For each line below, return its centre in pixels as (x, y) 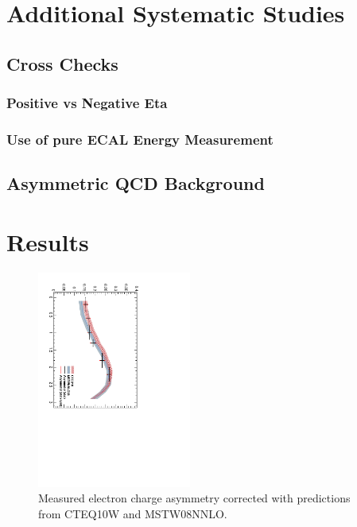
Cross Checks (62, 63)
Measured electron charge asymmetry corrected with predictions (194, 498)
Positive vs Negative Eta (87, 103)
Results (48, 241)
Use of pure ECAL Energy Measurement (140, 139)
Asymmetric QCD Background (136, 183)
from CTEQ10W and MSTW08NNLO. (133, 513)
